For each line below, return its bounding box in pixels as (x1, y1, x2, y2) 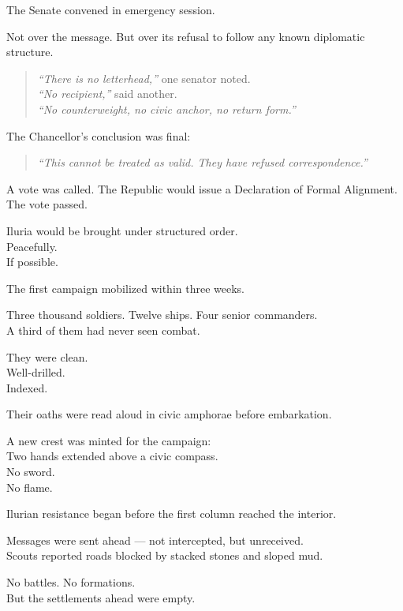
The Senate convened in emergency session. (6, 2, 215, 17)
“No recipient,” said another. (37, 85, 177, 102)
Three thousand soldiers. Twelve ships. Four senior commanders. (6, 306, 318, 323)
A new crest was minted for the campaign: (6, 432, 211, 448)
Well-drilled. (6, 364, 65, 380)
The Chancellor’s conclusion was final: (6, 127, 191, 144)
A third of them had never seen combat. (6, 321, 200, 338)
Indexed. (6, 379, 48, 395)
